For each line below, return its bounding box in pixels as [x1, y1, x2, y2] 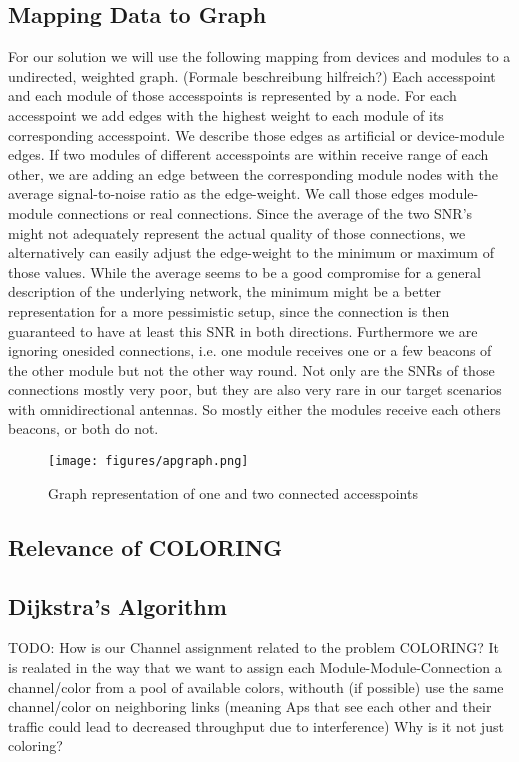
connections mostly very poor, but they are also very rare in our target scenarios [8, 379, 502, 400]
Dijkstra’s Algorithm [8, 590, 227, 621]
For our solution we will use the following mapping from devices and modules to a [8, 46, 511, 67]
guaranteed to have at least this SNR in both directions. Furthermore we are [8, 320, 478, 341]
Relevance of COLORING [8, 531, 283, 562]
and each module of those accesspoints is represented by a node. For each [8, 85, 457, 106]
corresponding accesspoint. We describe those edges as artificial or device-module [8, 124, 505, 145]
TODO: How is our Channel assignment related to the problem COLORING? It [8, 637, 500, 658]
